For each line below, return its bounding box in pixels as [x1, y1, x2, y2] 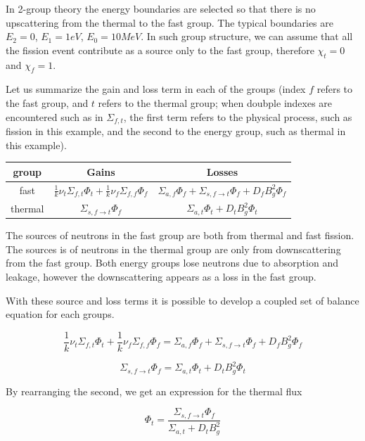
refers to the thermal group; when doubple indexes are [98, 95, 333, 110]
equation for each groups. [6, 307, 115, 321]
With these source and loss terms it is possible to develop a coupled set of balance [6, 293, 359, 307]
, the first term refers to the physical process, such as [123, 109, 352, 124]
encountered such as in [6, 109, 103, 124]
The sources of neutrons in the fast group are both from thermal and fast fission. [6, 228, 354, 243]
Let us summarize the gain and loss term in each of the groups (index [6, 82, 306, 96]
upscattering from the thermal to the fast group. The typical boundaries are [6, 15, 333, 30]
